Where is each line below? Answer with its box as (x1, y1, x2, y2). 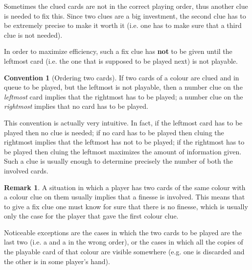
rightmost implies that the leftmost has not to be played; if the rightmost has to (4, 137, 245, 147)
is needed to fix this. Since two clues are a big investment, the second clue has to (4, 10, 246, 21)
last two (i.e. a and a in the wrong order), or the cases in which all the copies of (4, 237, 243, 247)
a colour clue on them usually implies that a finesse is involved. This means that (4, 192, 245, 202)
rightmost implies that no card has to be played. (4, 101, 148, 111)
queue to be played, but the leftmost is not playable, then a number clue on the (4, 82, 243, 92)
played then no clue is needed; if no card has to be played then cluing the (4, 127, 224, 137)
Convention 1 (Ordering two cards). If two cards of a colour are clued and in (4, 72, 239, 82)
